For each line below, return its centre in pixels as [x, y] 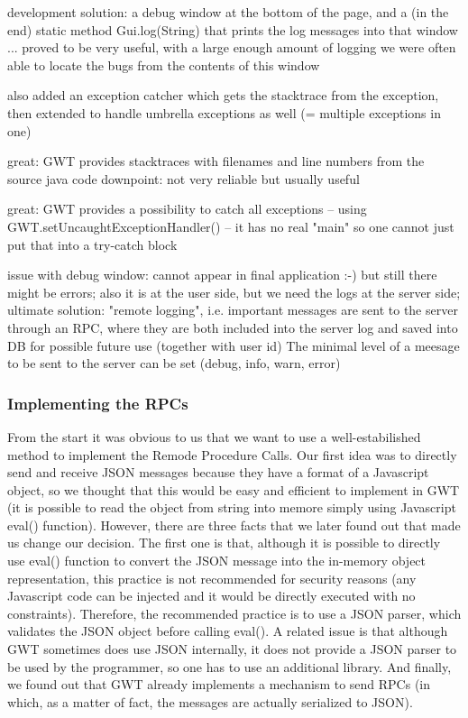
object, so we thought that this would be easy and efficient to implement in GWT [234, 489]
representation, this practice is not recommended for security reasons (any [212, 578]
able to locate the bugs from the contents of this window [164, 64]
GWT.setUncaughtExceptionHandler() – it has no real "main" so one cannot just [231, 226]
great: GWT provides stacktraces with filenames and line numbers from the [216, 161]
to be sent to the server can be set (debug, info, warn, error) [174, 363]
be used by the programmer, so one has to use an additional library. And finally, [229, 666]
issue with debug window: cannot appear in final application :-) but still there [222, 275]
